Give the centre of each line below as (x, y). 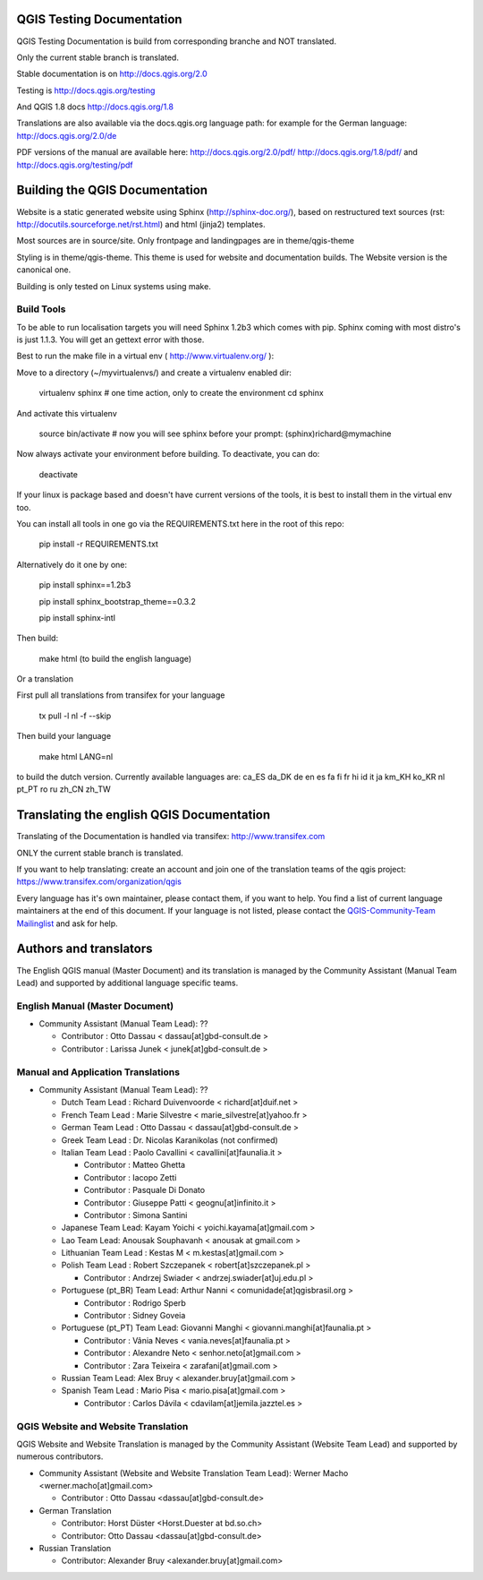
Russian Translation (75, 1549)
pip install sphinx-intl (77, 617)
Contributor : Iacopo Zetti (130, 1177)
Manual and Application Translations (98, 1072)
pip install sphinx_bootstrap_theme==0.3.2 (118, 601)
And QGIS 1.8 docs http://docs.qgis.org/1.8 (95, 107)
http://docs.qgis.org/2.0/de (67, 135)
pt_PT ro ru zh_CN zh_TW (64, 789)
